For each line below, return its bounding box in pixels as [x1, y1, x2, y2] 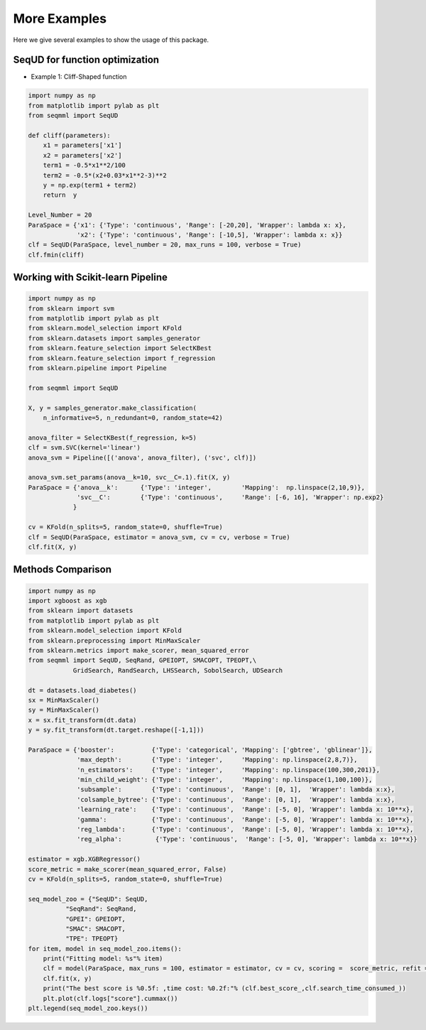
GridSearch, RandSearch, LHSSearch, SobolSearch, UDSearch [72, 666, 283, 674]
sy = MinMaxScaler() [28, 706, 99, 714]
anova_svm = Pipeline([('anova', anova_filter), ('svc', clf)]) [28, 453, 257, 462]
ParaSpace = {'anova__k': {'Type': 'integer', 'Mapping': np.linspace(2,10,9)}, [28, 483, 366, 492]
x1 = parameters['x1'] [43, 141, 122, 149]
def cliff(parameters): [28, 131, 111, 139]
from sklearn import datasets [28, 607, 133, 614]
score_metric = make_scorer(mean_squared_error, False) [28, 865, 227, 873]
